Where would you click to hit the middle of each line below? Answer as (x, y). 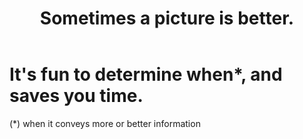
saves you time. (76, 96)
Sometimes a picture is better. (167, 18)
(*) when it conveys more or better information (105, 123)
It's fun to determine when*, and (146, 74)
